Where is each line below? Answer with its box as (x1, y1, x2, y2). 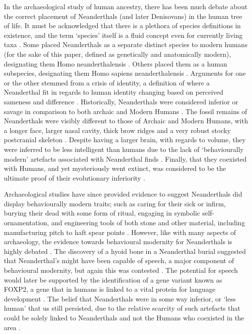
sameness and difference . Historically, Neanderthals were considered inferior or (4, 96, 238, 106)
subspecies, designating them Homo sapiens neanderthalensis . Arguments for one (4, 68, 246, 78)
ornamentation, (4, 217, 49, 228)
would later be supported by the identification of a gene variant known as (4, 274, 222, 284)
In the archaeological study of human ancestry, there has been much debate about (4, 1, 248, 11)
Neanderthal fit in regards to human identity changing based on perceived (4, 87, 223, 97)
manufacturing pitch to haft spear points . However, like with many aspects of (4, 227, 236, 237)
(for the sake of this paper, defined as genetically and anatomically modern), (4, 49, 231, 59)
